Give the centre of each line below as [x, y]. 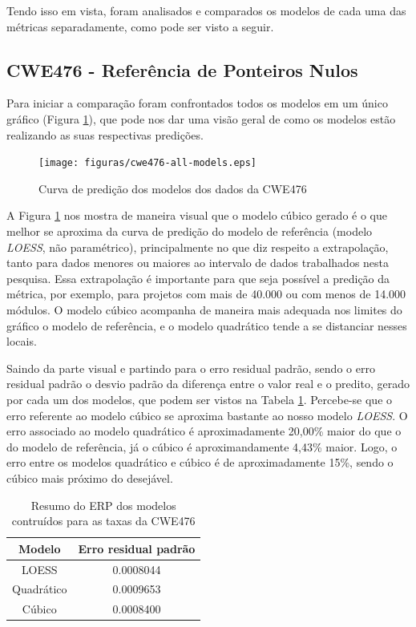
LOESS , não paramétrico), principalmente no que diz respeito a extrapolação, [198, 247]
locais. [22, 341]
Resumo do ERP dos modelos [103, 505]
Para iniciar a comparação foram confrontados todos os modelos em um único [197, 103]
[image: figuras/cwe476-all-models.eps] [148, 163]
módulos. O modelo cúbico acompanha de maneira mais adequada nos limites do [204, 309]
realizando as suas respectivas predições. [105, 134]
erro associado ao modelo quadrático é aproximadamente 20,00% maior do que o [204, 431]
